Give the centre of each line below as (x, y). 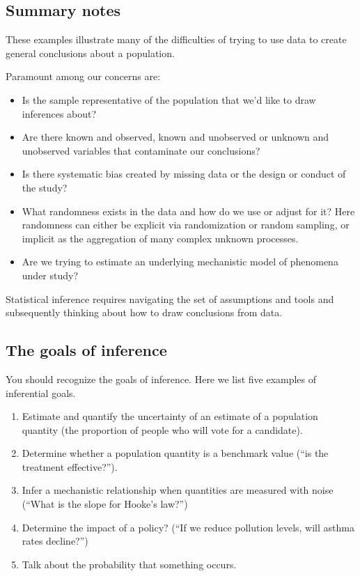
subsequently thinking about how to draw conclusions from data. (144, 312)
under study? (50, 275)
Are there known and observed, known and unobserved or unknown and (175, 137)
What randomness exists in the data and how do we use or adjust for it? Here (188, 211)
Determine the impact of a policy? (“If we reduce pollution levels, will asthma (188, 527)
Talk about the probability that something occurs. (129, 564)
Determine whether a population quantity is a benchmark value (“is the (175, 453)
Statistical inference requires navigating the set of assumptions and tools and (170, 298)
